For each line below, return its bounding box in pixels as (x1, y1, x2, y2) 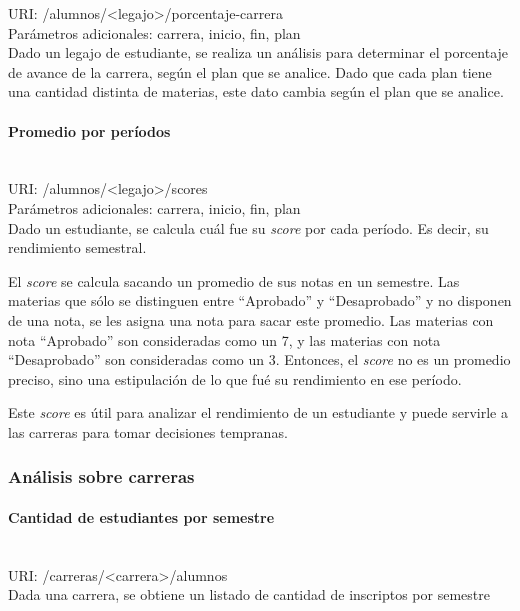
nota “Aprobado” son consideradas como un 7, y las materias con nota (8, 329, 441, 350)
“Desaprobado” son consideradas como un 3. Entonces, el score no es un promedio (8, 349, 511, 370)
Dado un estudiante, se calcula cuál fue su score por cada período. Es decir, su (8, 217, 489, 238)
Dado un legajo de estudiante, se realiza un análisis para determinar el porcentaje (8, 42, 509, 63)
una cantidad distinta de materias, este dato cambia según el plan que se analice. (8, 81, 504, 102)
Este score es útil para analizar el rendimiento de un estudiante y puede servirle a (8, 402, 508, 423)
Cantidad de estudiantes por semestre (8, 506, 275, 527)
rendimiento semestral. (8, 237, 147, 258)
